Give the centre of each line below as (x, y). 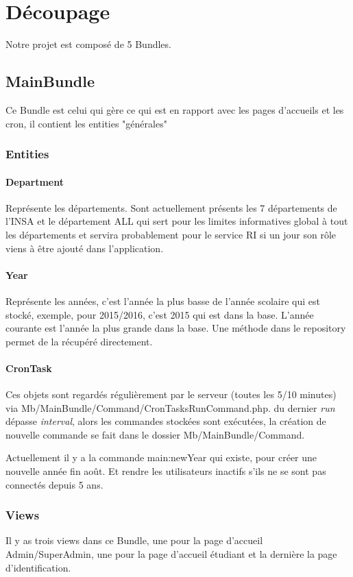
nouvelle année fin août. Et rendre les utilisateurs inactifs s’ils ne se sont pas (166, 471)
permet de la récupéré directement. (79, 341)
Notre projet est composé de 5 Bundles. (88, 44)
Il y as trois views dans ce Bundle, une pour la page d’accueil (134, 540)
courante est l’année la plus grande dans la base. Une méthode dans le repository (176, 328)
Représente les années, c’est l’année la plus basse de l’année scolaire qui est (163, 300)
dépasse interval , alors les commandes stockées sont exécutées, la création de (166, 421)
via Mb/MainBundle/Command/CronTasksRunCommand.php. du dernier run (170, 407)
